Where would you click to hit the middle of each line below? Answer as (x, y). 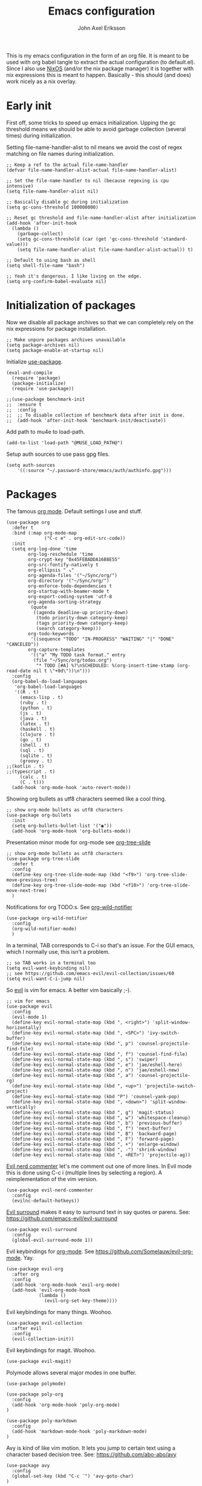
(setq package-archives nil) (43, 345)
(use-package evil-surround (42, 1229)
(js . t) (31, 713)
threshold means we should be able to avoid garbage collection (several (96, 129)
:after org (25, 1274)
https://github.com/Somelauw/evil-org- (145, 1251)
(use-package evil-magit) (39, 1361)
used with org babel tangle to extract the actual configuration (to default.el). (101, 62)
